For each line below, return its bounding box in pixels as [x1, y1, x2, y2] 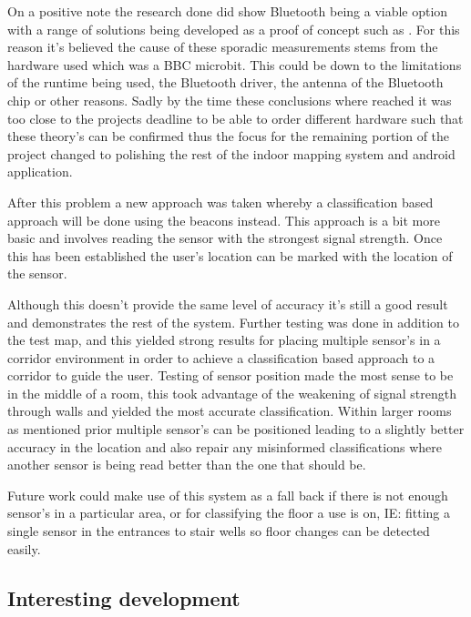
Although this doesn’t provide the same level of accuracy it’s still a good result [7, 294, 448, 313]
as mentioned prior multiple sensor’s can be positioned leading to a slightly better [7, 420, 465, 439]
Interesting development [7, 583, 241, 612]
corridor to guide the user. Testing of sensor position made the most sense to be [7, 366, 454, 385]
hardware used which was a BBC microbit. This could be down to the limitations [7, 55, 462, 74]
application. [7, 162, 73, 181]
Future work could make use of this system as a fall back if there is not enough [7, 485, 448, 504]
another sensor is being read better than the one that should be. [7, 455, 366, 474]
